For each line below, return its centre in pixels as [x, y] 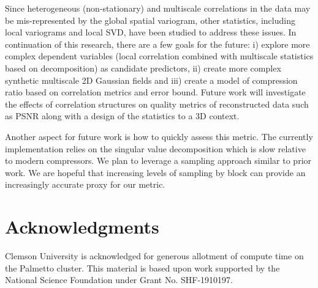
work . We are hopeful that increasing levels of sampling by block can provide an [155, 172]
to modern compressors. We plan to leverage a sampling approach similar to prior [158, 161]
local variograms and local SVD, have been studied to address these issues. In [151, 32]
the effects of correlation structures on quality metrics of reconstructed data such [157, 104]
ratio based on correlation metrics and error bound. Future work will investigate [155, 92]
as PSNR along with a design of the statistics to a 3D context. [122, 116]
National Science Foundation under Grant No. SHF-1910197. [119, 280]
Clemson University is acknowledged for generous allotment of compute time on [154, 256]
